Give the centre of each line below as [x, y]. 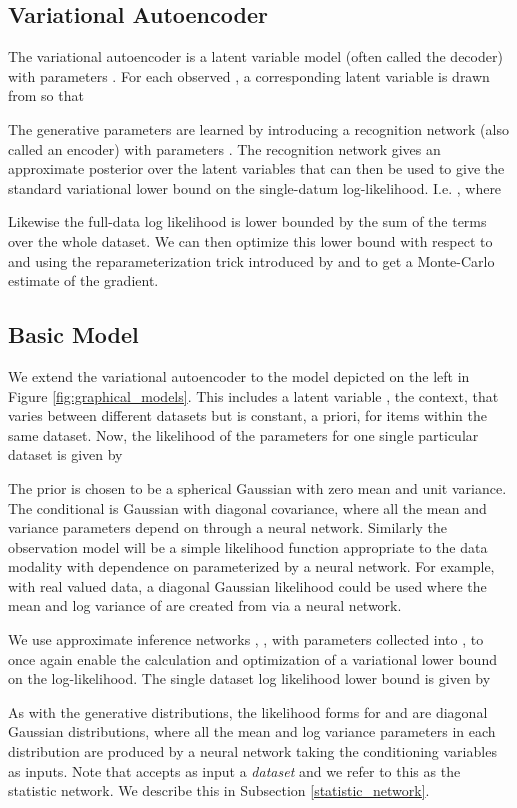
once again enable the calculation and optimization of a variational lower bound [252, 658]
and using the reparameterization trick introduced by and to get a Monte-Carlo [251, 260]
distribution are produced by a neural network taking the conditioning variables [252, 751]
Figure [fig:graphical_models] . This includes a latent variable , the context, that [253, 395]
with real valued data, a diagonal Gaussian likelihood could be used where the [247, 585]
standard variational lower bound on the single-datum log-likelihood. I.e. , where [255, 187]
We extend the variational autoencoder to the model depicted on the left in [239, 375]
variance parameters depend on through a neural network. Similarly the [228, 527]
